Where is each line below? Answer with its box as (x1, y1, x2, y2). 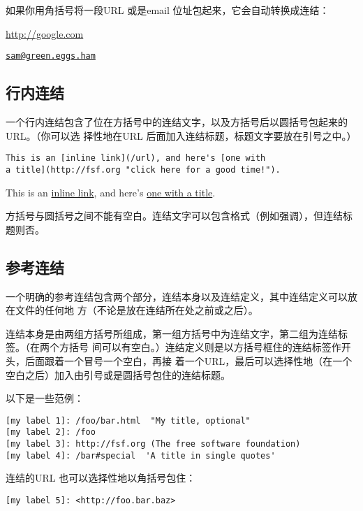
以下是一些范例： (6, 391, 84, 405)
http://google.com (6, 26, 84, 41)
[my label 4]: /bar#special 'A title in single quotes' (6, 450, 276, 461)
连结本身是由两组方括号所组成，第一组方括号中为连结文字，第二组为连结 (6, 326, 338, 340)
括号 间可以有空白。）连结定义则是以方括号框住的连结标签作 (68, 340, 341, 354)
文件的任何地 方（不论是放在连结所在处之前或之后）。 (15, 303, 258, 317)
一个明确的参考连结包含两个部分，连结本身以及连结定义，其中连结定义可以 (6, 289, 348, 303)
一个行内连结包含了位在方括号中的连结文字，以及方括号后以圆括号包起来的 (6, 115, 348, 129)
